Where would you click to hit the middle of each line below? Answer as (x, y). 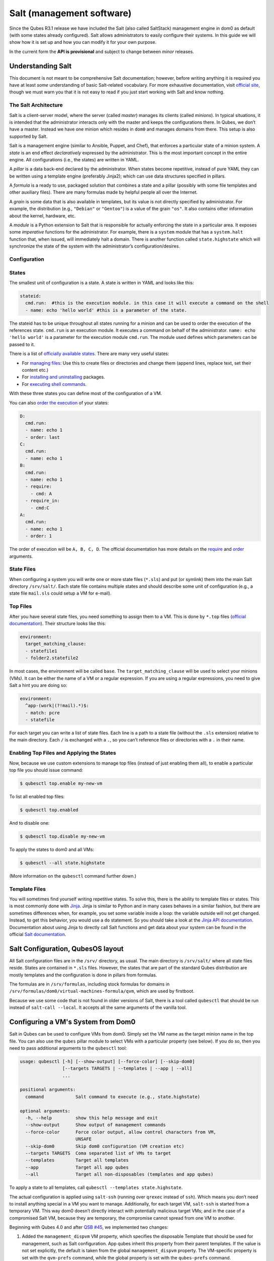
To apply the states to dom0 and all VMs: (52, 849)
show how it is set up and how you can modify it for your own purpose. (83, 42)
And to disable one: (29, 823)
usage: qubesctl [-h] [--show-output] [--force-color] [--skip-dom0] (107, 1061)
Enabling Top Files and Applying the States (63, 753)
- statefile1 (41, 651)
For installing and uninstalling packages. (63, 377)
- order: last (43, 437)
